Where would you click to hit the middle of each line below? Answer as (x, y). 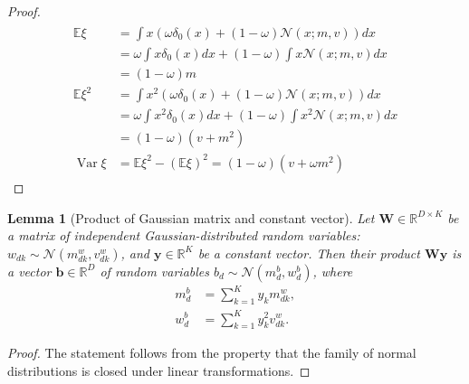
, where (333, 271)
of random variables (155, 271)
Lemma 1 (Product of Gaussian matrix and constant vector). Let (191, 217)
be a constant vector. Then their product (309, 253)
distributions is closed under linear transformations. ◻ (159, 370)
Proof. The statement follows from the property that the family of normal (212, 353)
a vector (29, 271)
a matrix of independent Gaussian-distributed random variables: (184, 235)
